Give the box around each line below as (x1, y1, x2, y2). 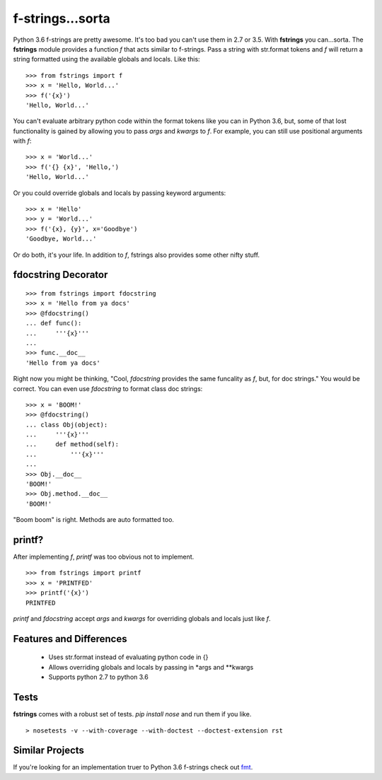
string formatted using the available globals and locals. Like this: (13, 55, 201, 64)
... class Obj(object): (25, 421, 108, 429)
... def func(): (25, 319, 82, 327)
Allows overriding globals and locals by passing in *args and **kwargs (48, 663, 254, 671)
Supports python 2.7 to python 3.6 (48, 673, 149, 682)
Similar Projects (13, 745, 85, 757)
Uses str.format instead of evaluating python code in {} (48, 653, 209, 661)
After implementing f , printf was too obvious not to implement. (13, 552, 195, 561)
